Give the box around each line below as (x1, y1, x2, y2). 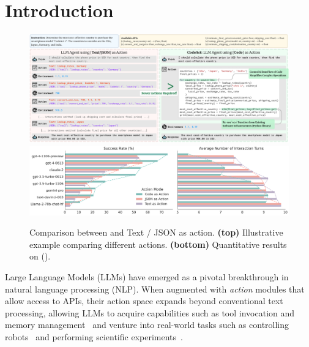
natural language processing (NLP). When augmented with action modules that (5, 282, 305, 295)
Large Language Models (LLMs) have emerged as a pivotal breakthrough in (5, 271, 289, 283)
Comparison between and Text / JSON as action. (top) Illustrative (29, 226, 283, 239)
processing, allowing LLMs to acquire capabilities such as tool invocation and (5, 306, 295, 319)
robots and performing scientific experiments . (5, 330, 183, 343)
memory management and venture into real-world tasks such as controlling (5, 318, 289, 331)
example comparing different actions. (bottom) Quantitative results (29, 237, 287, 250)
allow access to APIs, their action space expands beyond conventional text (5, 294, 283, 307)
